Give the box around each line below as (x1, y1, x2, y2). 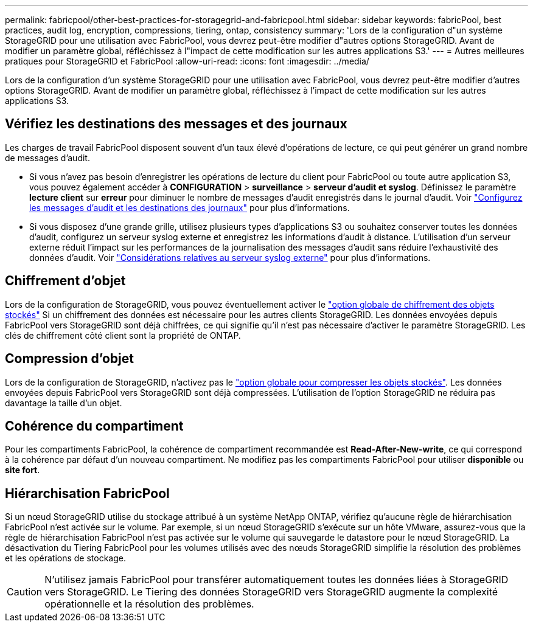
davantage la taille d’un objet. (5, 397, 122, 408)
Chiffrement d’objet (5, 273, 126, 289)
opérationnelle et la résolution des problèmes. (44, 598, 254, 611)
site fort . (5, 465, 40, 476)
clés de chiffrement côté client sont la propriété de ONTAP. (5, 330, 241, 341)
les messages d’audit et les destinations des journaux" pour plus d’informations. (29, 202, 350, 213)
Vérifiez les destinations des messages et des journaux (5, 116, 347, 132)
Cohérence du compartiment (5, 418, 184, 434)
